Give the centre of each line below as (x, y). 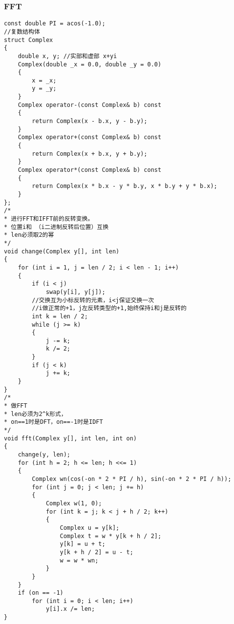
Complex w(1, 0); (74, 503)
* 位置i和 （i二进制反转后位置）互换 (56, 227)
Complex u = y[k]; (90, 528)
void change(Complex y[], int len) (62, 251)
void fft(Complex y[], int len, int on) (71, 438)
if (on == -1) (41, 593)
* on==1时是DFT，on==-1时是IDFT (53, 422)
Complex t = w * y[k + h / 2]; (111, 536)
